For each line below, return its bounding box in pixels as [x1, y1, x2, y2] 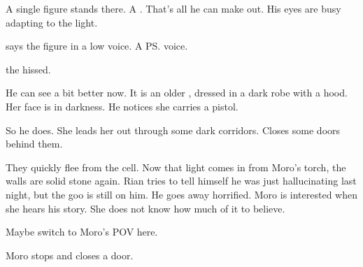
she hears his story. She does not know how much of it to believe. [6, 201, 285, 215]
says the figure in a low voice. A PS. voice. [6, 38, 188, 53]
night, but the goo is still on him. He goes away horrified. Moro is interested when [6, 187, 357, 201]
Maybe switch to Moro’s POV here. [6, 224, 158, 239]
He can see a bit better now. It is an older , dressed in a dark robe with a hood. [6, 85, 348, 100]
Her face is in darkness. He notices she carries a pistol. [6, 99, 239, 113]
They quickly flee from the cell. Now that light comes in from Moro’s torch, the [6, 159, 346, 174]
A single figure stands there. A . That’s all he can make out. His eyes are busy [6, 1, 341, 15]
